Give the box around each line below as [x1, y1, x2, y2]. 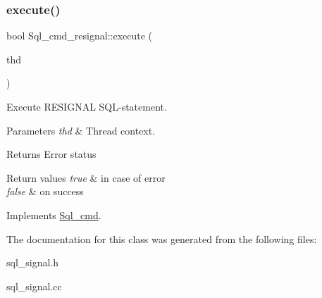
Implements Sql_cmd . [6, 207, 101, 222]
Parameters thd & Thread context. [6, 123, 156, 137]
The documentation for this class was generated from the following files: [6, 231, 317, 246]
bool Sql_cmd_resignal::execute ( [6, 28, 153, 43]
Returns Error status [6, 147, 97, 161]
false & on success [6, 184, 84, 199]
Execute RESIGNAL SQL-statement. [6, 99, 167, 113]
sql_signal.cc [6, 278, 62, 293]
